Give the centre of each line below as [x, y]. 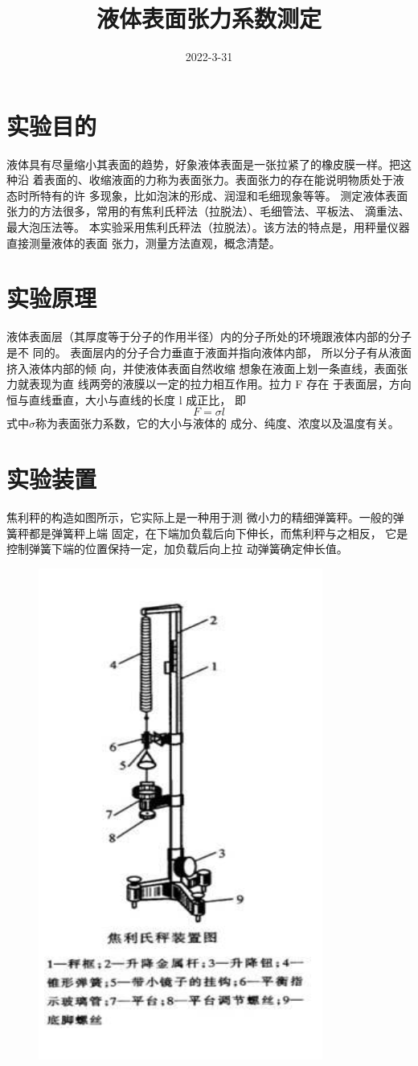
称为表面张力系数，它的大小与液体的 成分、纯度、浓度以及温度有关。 [217, 423]
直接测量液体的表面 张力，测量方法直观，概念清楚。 [143, 242]
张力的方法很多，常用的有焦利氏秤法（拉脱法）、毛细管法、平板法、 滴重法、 [208, 211]
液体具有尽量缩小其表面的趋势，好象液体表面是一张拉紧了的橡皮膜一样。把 [203, 164]
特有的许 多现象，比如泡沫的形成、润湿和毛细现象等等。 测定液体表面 [224, 195]
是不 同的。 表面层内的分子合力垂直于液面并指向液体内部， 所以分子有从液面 [209, 352]
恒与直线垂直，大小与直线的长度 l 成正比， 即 [126, 399]
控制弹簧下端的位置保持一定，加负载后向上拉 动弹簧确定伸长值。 [177, 549]
